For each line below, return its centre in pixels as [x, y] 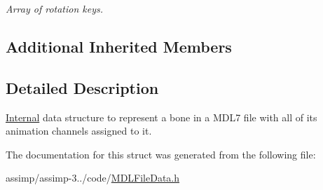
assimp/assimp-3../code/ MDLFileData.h [93, 178]
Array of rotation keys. [55, 8]
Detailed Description [82, 87]
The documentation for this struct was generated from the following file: [161, 154]
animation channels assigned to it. [79, 131]
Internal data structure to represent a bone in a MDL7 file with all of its [161, 117]
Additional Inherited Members [119, 46]
